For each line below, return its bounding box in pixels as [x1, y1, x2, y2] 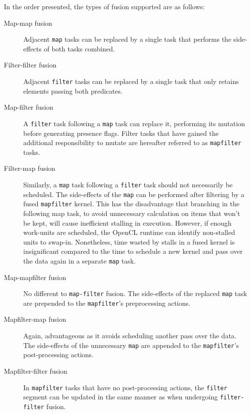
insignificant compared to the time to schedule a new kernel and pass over [23, 246, 243, 256]
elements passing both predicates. [23, 85, 123, 96]
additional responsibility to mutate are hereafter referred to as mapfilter [23, 137, 241, 148]
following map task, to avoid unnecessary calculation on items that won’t [23, 208, 240, 218]
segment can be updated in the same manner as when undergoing [23, 392, 218, 402]
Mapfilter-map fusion [4, 314, 66, 324]
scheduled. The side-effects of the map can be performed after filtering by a [23, 189, 245, 199]
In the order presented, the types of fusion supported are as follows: [4, 1, 205, 11]
